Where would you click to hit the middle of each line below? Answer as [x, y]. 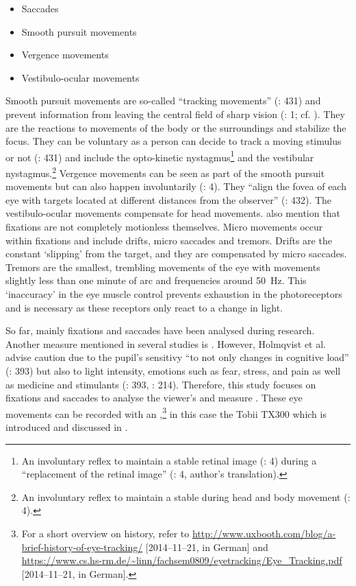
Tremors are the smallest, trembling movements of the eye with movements [163, 267]
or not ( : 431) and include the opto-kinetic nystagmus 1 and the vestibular [160, 156]
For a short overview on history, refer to [105, 533]
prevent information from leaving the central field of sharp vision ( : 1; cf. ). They [175, 114]
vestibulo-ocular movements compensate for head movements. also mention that [173, 213]
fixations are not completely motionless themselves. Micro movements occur [164, 227]
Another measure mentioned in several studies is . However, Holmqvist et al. [166, 343]
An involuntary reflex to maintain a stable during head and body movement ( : [186, 496]
